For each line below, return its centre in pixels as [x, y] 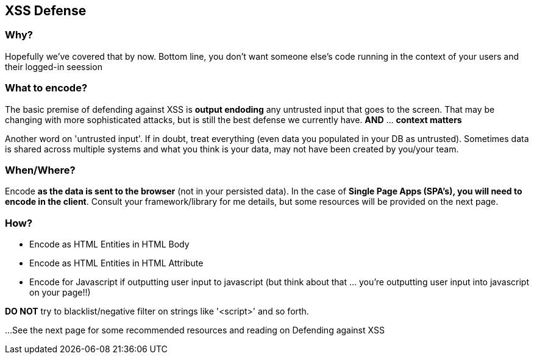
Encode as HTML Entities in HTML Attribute [116, 263]
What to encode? [46, 88]
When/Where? [40, 170]
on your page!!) [60, 293]
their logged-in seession [54, 66]
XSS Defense [46, 11]
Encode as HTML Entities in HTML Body [109, 244]
